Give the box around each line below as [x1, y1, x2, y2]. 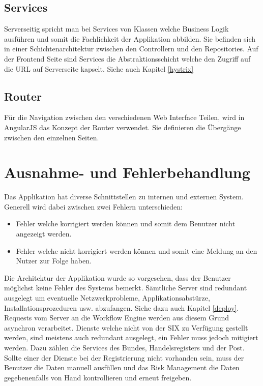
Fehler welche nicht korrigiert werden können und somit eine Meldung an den [16, 245, 257, 256]
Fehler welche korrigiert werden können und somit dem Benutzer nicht [16, 218, 236, 229]
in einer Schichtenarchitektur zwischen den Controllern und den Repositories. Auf [4, 43, 258, 54]
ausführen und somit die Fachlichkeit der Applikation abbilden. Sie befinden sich [4, 33, 256, 44]
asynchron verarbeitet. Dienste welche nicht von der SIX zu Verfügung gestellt [4, 322, 248, 333]
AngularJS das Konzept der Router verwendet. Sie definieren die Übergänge [4, 122, 241, 132]
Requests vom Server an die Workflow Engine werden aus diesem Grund [4, 312, 229, 323]
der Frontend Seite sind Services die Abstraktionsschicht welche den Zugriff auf [4, 53, 251, 64]
